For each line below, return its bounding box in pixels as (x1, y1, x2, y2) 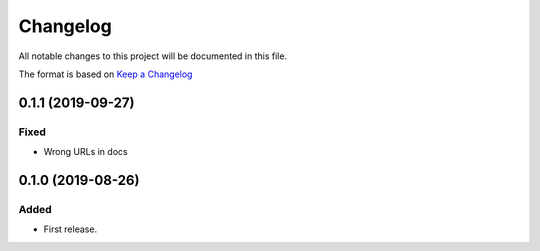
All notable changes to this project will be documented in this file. (18, 50, 288, 62)
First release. (43, 223, 98, 235)
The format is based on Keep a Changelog (18, 68, 193, 80)
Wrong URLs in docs (43, 146, 129, 158)
